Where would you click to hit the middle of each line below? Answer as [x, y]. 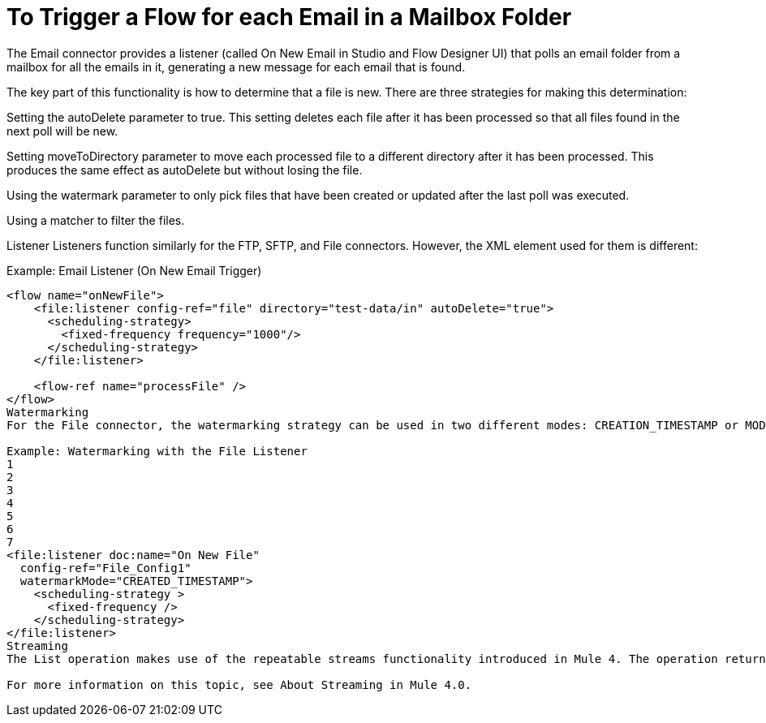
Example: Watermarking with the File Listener [157, 451]
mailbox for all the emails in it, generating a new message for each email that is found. [236, 67]
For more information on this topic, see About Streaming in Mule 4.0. [239, 684]
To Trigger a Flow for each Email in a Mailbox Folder [289, 17]
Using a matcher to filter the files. [96, 220]
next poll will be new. [62, 131]
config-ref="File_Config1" [105, 568]
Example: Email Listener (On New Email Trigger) [134, 270]
